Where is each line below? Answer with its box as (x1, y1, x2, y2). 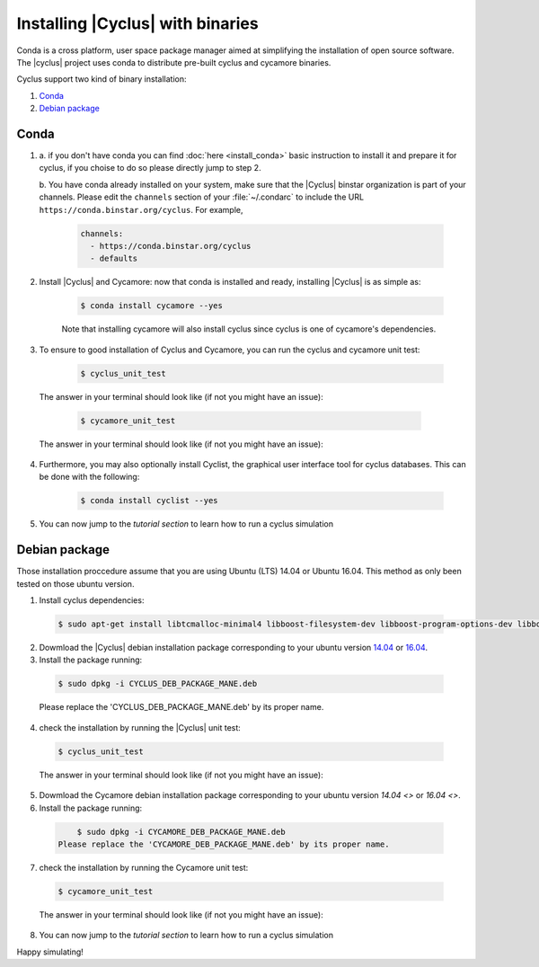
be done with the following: (39, 472, 140, 483)
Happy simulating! (16, 946, 84, 957)
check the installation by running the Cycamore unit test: (39, 862, 249, 873)
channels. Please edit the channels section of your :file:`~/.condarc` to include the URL (39, 191, 364, 202)
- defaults (90, 253, 138, 264)
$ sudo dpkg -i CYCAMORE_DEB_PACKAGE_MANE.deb (76, 827, 287, 837)
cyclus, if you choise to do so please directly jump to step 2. (39, 163, 261, 173)
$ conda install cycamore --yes (80, 301, 224, 311)
